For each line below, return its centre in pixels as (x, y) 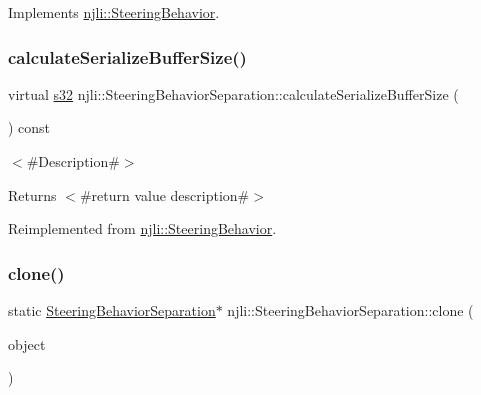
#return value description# (164, 194)
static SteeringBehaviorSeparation (112, 310)
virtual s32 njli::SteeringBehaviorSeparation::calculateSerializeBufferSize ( (233, 93)
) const (29, 127)
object (27, 343)
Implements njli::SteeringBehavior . (114, 12)
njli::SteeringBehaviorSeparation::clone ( (350, 310)
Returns (32, 194)
